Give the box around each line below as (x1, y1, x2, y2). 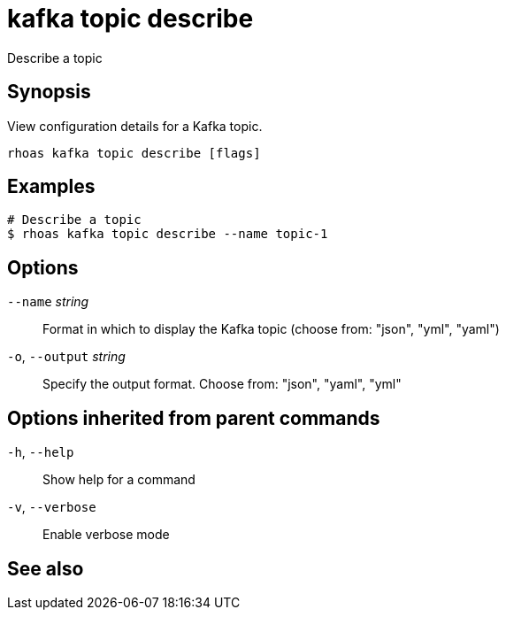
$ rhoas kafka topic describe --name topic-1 (7, 227, 328, 242)
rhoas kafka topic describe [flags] (7, 145, 261, 160)
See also (7, 557, 84, 580)
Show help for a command (42, 472, 195, 488)
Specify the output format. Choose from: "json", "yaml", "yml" (42, 376, 402, 392)
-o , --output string (7, 349, 126, 365)
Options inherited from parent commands (7, 406, 380, 429)
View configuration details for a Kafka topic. (7, 118, 263, 134)
